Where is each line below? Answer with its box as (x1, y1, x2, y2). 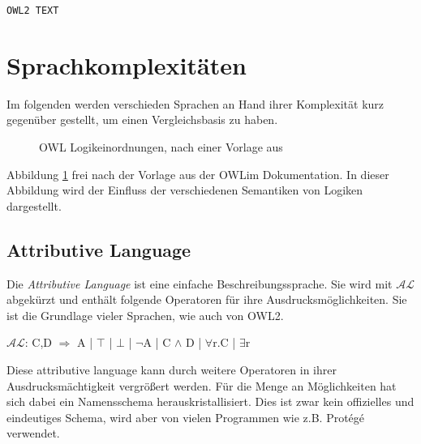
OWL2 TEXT (6, 5, 59, 16)
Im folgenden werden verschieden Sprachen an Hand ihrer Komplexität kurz (6, 95, 384, 112)
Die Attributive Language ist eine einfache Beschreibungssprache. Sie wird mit (6, 275, 393, 292)
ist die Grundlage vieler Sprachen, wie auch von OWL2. (6, 306, 284, 323)
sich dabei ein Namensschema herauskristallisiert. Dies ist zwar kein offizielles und (6, 393, 415, 410)
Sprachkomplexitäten (6, 48, 247, 81)
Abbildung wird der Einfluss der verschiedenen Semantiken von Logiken (6, 181, 363, 199)
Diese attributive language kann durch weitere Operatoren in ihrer (6, 361, 337, 378)
